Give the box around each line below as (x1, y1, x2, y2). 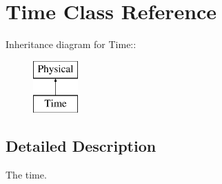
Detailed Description (6, 135, 157, 157)
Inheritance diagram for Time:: (6, 37, 137, 51)
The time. (6, 168, 47, 182)
